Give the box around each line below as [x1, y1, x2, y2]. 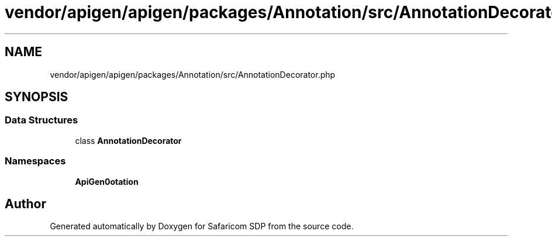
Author [5, 196, 46, 211]
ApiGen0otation [75, 176, 139, 187]
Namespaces [5, 155, 66, 167]
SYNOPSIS [5, 89, 68, 105]
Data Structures [5, 114, 78, 126]
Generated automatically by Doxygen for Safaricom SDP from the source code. [50, 221, 354, 232]
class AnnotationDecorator [75, 135, 182, 146]
